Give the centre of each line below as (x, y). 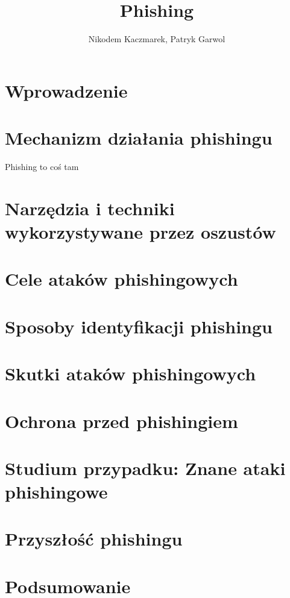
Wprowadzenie (66, 90)
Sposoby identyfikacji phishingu (139, 326)
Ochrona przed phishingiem (121, 420)
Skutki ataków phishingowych (131, 373)
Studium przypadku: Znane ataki (145, 467)
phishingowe (56, 492)
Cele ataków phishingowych (121, 279)
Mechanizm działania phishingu (139, 138)
